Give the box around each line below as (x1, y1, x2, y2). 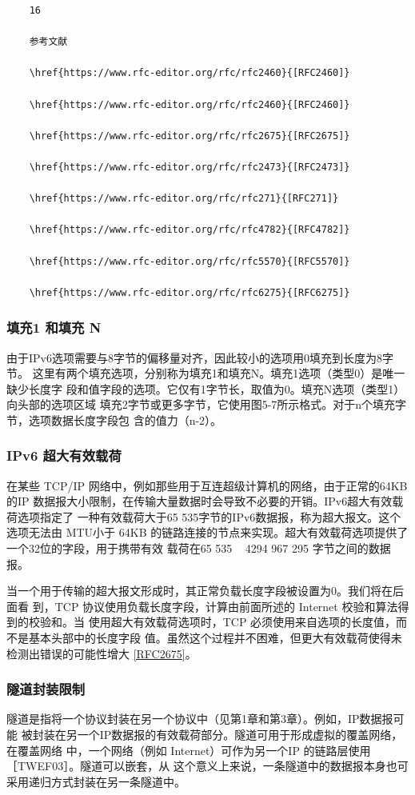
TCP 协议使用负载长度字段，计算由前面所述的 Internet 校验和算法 (54, 597, 398, 614)
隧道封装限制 (6, 679, 86, 699)
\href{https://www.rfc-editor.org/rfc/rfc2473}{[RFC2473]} (29, 161, 350, 173)
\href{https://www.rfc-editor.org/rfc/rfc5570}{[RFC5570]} (29, 255, 350, 267)
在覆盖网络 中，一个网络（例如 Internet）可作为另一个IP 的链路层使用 (6, 741, 371, 758)
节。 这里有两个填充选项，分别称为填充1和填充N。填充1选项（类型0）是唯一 (6, 365, 405, 382)
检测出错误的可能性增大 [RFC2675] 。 (6, 645, 197, 661)
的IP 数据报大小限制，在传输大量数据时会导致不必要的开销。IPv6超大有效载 (6, 493, 404, 509)
